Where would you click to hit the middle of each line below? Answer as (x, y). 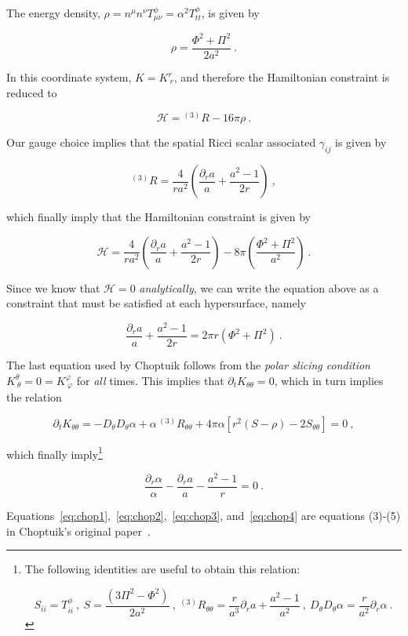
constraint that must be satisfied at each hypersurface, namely (156, 303)
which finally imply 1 (55, 452)
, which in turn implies (329, 380)
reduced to (32, 92)
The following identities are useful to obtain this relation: (162, 569)
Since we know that (53, 287)
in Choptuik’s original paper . (78, 531)
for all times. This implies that (150, 380)
